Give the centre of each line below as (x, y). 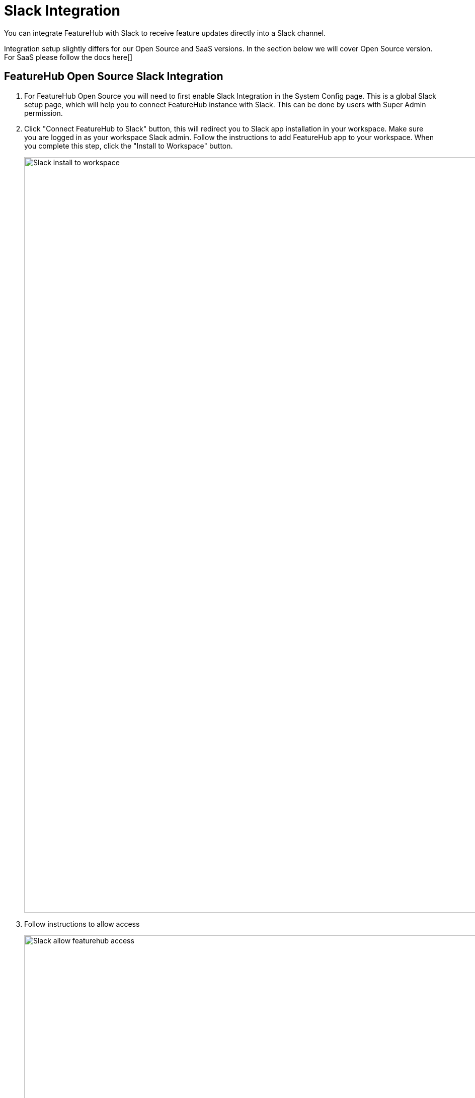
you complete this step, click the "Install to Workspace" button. (129, 146)
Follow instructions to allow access (82, 924)
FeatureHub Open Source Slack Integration (114, 77)
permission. (44, 113)
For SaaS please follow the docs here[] (68, 57)
